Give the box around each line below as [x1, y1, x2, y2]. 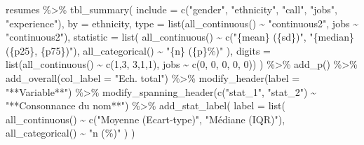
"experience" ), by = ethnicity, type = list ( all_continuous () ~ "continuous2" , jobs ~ [6, 15, 358, 30]
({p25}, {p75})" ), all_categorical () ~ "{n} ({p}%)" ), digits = [6, 43, 271, 57]
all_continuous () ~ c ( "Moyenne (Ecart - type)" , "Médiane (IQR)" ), [6, 111, 285, 126]
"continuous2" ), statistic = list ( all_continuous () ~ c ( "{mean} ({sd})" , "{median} [6, 29, 354, 44]
